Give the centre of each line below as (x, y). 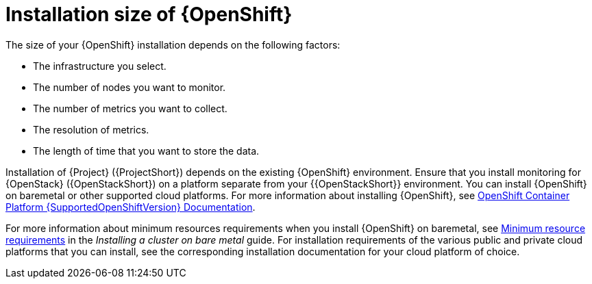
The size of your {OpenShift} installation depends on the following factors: (173, 44)
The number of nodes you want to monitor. (129, 87)
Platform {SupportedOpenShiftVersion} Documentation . (131, 207)
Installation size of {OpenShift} (149, 14)
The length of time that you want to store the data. (146, 151)
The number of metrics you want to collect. (130, 108)
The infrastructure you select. (100, 66)
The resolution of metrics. (91, 129)
